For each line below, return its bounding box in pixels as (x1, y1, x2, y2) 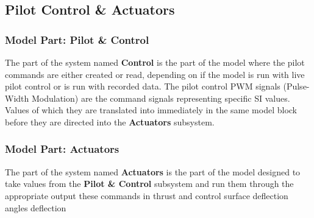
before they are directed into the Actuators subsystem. (5, 115, 215, 128)
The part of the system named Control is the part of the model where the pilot (5, 56, 305, 68)
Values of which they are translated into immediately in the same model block (5, 104, 298, 116)
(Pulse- (283, 80, 310, 93)
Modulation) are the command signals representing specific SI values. (31, 91, 290, 104)
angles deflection (5, 201, 66, 214)
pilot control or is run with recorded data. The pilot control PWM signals (5, 80, 280, 93)
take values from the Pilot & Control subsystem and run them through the (5, 177, 294, 190)
